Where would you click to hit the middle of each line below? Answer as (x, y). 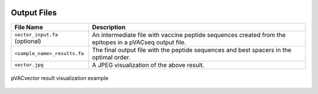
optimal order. (111, 57)
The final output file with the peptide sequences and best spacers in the (192, 50)
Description (109, 27)
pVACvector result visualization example (60, 78)
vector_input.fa (36, 35)
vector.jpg (29, 65)
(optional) (28, 41)
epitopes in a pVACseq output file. (139, 42)
